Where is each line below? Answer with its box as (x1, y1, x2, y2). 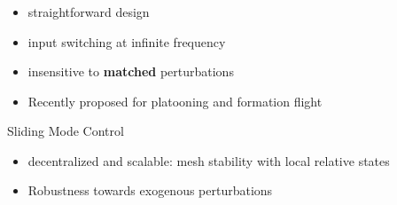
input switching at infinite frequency (27, 32, 226, 51)
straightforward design (27, 2, 150, 20)
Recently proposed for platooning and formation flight (27, 91, 323, 110)
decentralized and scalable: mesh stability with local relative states (27, 151, 390, 170)
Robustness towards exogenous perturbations (27, 181, 273, 200)
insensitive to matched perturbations (27, 62, 234, 81)
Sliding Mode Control (7, 122, 124, 140)
